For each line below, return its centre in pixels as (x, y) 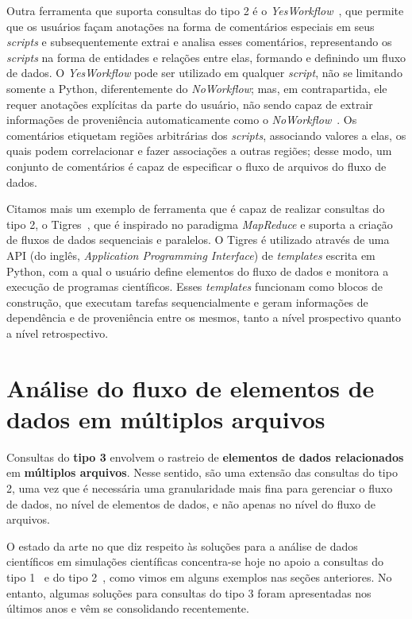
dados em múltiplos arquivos (166, 418)
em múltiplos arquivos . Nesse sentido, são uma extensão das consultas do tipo (202, 472)
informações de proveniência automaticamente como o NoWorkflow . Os (182, 120)
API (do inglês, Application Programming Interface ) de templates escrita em (191, 255)
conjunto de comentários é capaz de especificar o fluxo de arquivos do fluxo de (196, 166)
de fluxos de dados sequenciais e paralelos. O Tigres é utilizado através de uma (198, 240)
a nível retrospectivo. (58, 333)
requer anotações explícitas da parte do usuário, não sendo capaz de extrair (190, 104)
